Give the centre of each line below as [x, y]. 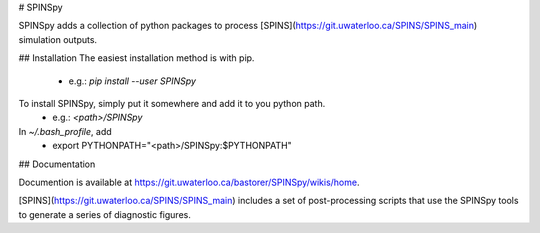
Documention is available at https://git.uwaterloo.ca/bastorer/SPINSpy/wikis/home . [189, 182]
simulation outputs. [58, 39]
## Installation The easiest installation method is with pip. [136, 58]
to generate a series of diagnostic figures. [105, 214]
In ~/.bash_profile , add [65, 131]
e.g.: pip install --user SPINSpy [132, 81]
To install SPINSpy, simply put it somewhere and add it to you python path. [172, 103]
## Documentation [57, 164]
